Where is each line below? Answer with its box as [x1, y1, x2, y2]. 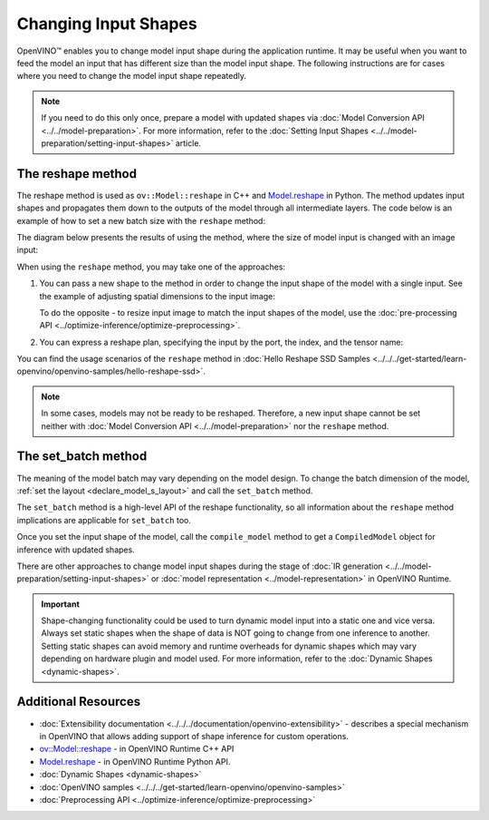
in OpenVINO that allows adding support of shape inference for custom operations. [39, 730, 349, 741]
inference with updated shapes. [16, 544, 135, 555]
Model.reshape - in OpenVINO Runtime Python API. [39, 756, 231, 766]
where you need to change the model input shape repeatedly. [16, 71, 246, 82]
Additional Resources [16, 694, 140, 709]
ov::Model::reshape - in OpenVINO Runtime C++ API [39, 744, 235, 755]
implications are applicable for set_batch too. [16, 514, 192, 525]
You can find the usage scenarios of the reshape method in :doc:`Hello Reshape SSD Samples [16, 354, 371, 365]
